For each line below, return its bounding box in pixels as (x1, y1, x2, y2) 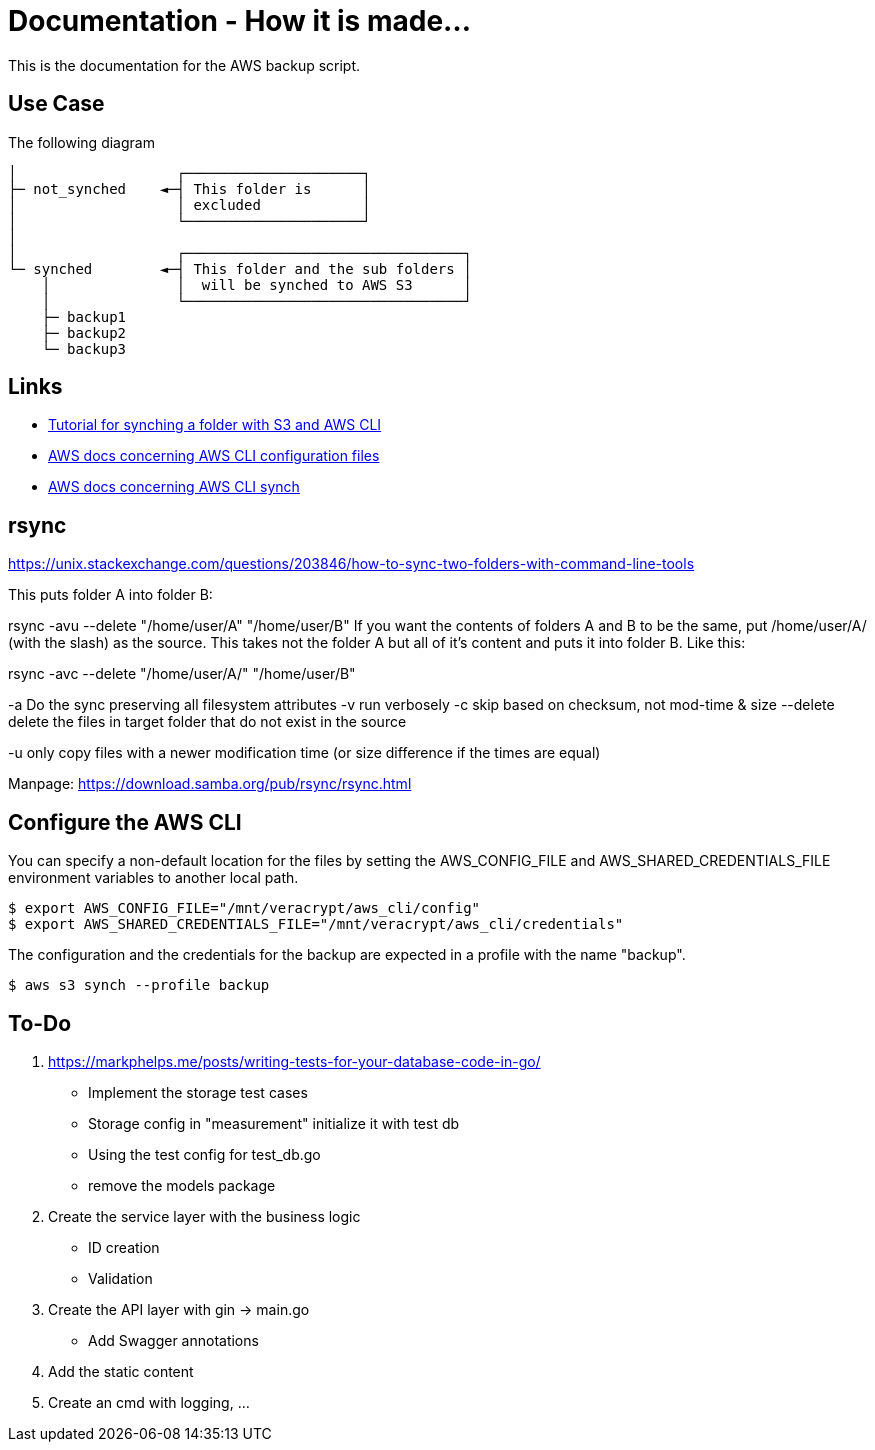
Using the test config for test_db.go (88, 1145, 321, 1163)
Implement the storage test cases (88, 1083, 308, 1101)
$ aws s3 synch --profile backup (8, 977, 270, 994)
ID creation (88, 1238, 160, 1256)
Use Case (8, 91, 105, 117)
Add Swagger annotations (88, 1331, 259, 1349)
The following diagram (8, 133, 155, 151)
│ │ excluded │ (8, 196, 371, 213)
